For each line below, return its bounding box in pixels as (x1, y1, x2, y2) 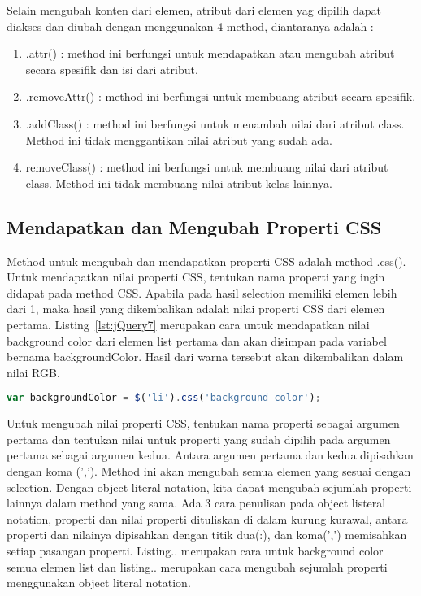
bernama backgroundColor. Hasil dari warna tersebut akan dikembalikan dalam (7, 348, 404, 365)
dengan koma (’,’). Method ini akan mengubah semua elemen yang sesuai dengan (7, 462, 411, 479)
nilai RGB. (7, 363, 60, 381)
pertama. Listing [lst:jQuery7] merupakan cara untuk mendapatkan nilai (7, 315, 370, 333)
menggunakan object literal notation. (7, 574, 191, 591)
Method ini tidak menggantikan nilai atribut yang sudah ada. (25, 131, 332, 148)
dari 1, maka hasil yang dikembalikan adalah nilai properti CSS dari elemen (7, 300, 385, 317)
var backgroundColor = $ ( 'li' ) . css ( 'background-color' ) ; (7, 392, 321, 404)
